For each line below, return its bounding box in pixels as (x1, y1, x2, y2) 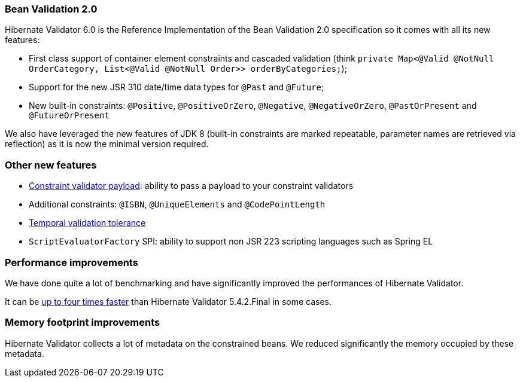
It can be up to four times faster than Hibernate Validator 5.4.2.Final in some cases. (5, 296, 332, 307)
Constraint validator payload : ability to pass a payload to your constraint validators (29, 181, 354, 191)
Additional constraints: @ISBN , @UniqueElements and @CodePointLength (29, 199, 326, 210)
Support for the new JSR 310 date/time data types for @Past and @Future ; (29, 82, 324, 93)
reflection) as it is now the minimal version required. (5, 139, 209, 149)
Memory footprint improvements (5, 316, 160, 329)
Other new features (5, 158, 97, 171)
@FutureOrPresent (29, 111, 110, 121)
